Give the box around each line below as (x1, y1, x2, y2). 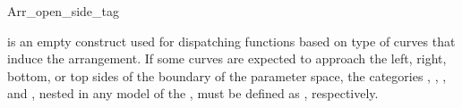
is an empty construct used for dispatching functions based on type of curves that (7, 31, 456, 50)
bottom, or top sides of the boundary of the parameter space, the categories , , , (7, 66, 447, 85)
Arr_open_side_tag (7, 2, 120, 20)
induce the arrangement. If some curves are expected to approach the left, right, (7, 49, 447, 68)
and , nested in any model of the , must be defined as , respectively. (7, 84, 379, 103)
